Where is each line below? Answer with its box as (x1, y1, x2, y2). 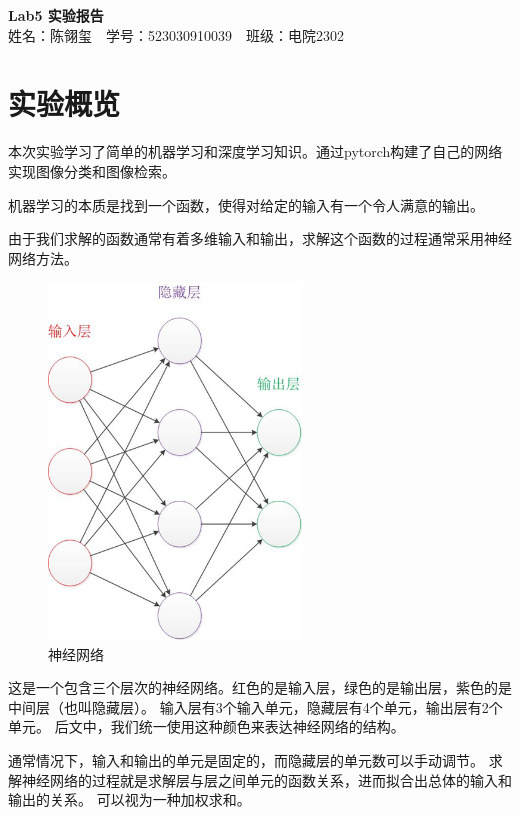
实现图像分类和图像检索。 (8, 160, 176, 181)
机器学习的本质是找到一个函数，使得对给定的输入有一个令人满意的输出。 (8, 194, 484, 215)
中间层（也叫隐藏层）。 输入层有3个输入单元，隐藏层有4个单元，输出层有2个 (8, 696, 503, 717)
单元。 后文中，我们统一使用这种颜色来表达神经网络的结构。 (8, 716, 405, 737)
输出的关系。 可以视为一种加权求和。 (8, 789, 251, 810)
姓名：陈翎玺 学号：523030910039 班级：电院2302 (8, 24, 344, 45)
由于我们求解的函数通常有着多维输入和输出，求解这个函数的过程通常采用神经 (8, 228, 512, 249)
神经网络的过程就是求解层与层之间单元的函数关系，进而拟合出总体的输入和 (21, 769, 512, 790)
